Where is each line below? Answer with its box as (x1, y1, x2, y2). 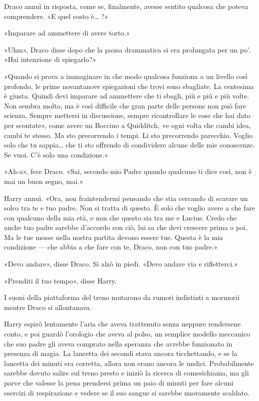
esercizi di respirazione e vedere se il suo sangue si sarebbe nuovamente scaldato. (4, 387, 250, 397)
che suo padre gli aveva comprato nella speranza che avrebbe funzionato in (4, 338, 233, 348)
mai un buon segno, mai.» (4, 175, 83, 186)
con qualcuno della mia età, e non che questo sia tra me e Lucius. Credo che (4, 212, 237, 222)
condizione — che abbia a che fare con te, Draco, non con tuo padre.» (4, 241, 218, 252)
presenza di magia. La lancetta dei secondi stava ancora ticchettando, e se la (4, 348, 238, 358)
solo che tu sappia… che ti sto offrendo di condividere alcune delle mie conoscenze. (4, 139, 255, 150)
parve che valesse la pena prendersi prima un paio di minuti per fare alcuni (4, 377, 234, 387)
